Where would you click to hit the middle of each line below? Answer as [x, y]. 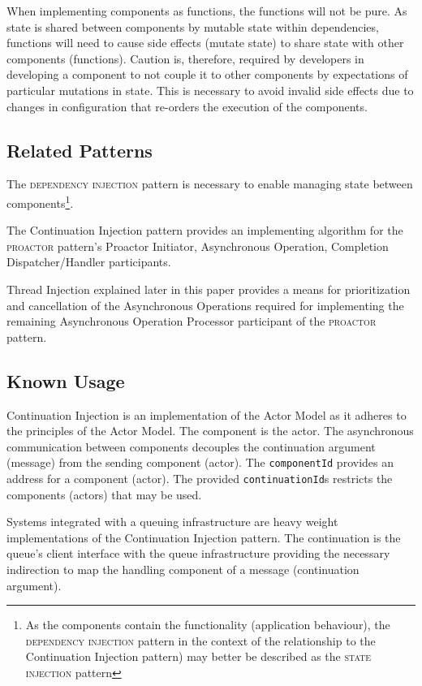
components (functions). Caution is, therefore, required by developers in [185, 58]
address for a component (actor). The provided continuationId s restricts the [200, 478]
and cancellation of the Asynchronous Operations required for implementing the [205, 305]
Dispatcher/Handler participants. [89, 262]
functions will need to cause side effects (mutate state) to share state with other [205, 43]
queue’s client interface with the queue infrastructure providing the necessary [198, 553]
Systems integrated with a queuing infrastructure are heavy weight [172, 522]
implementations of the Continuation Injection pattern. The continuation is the [204, 537]
